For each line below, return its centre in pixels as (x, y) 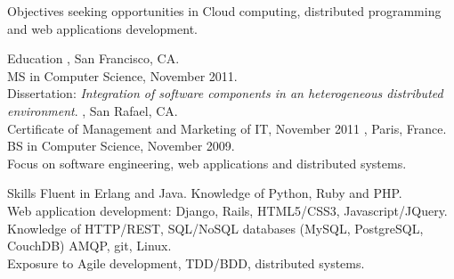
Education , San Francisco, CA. (93, 58)
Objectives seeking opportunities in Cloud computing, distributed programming (224, 11)
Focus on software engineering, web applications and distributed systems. (207, 163)
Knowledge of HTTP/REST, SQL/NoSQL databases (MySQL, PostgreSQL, (215, 228)
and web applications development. (102, 28)
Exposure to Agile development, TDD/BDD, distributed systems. (186, 263)
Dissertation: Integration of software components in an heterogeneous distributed (225, 93)
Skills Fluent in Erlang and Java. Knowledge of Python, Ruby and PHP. (205, 193)
